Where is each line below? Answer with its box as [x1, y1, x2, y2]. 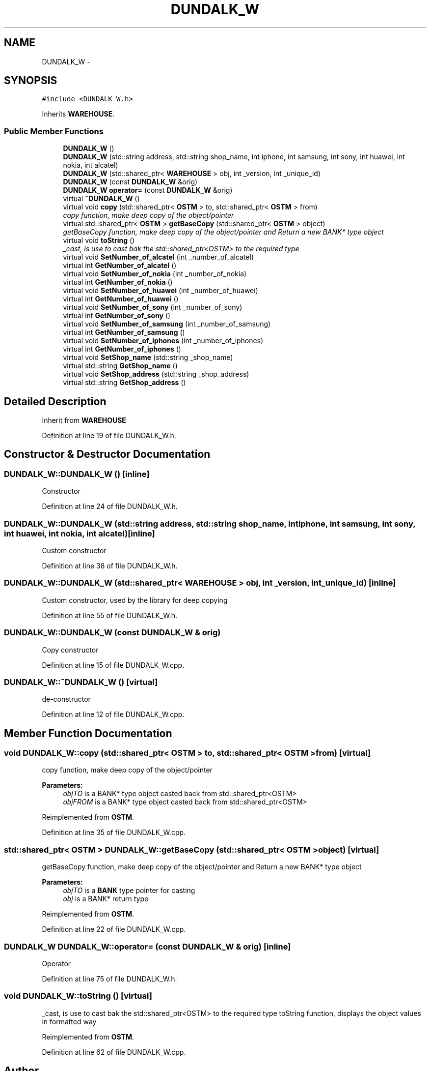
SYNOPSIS [4, 74, 57, 87]
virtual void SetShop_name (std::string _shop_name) [63, 353, 233, 362]
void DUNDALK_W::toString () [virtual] [4, 991, 152, 1001]
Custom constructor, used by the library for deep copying [42, 595, 228, 604]
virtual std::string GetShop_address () [63, 378, 186, 387]
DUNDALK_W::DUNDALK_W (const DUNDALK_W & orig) [4, 627, 221, 638]
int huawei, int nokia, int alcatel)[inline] [4, 528, 155, 538]
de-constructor [42, 695, 91, 704]
